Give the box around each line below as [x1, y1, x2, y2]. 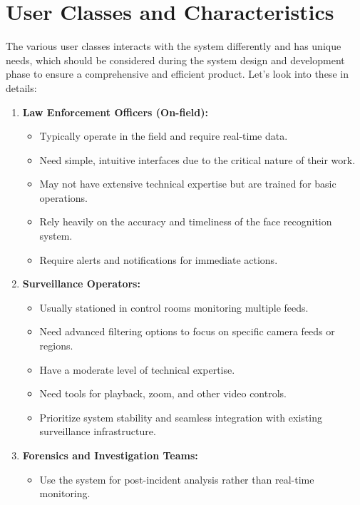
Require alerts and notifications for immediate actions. [39, 252, 278, 267]
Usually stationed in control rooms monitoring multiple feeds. [39, 300, 309, 315]
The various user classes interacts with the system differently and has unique [6, 39, 341, 53]
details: [6, 80, 37, 95]
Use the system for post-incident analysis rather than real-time [39, 471, 314, 486]
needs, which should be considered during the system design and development [6, 52, 345, 67]
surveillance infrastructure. [39, 424, 156, 439]
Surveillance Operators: [22, 276, 140, 291]
